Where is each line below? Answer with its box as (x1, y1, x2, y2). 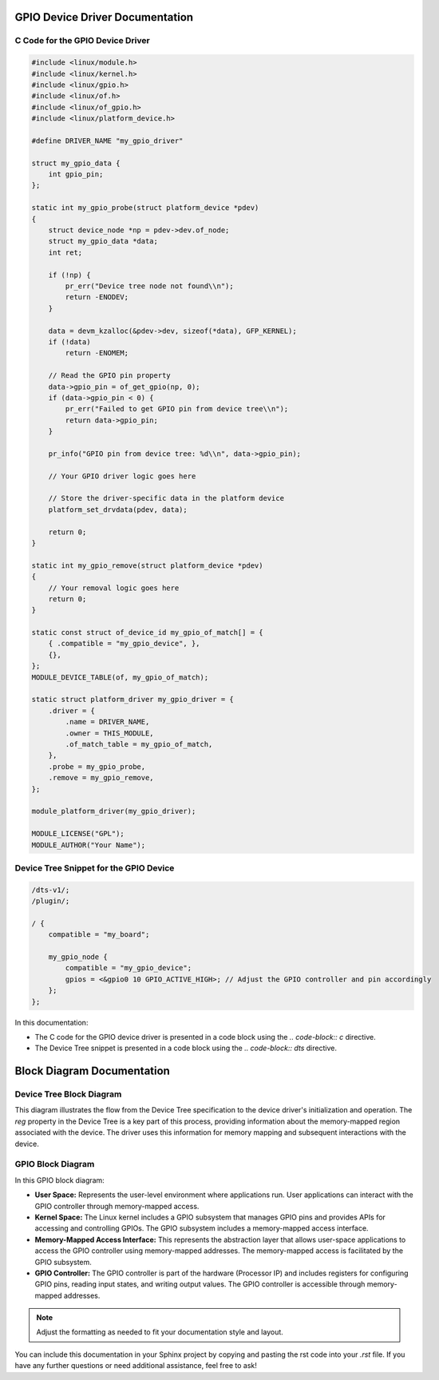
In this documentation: (14, 1017, 89, 1027)
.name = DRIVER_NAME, (65, 717, 150, 727)
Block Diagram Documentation (14, 1065, 171, 1078)
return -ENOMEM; (65, 348, 129, 358)
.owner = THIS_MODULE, (65, 728, 155, 738)
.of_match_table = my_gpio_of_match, (65, 740, 213, 748)
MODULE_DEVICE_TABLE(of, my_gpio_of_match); (31, 672, 209, 682)
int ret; (48, 248, 83, 257)
